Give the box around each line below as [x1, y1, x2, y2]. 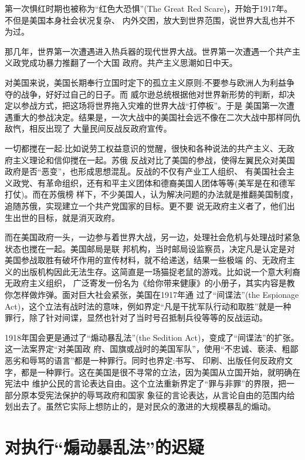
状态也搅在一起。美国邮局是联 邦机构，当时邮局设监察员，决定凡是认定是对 [5, 242, 295, 254]
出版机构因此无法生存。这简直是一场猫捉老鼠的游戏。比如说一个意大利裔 [21, 265, 300, 277]
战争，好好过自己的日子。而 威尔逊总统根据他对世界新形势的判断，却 [21, 88, 287, 100]
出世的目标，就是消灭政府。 [12, 211, 120, 223]
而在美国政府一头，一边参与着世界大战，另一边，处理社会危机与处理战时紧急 [5, 231, 300, 243]
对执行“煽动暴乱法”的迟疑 [5, 435, 204, 459]
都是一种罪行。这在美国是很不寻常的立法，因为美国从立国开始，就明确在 [21, 365, 300, 378]
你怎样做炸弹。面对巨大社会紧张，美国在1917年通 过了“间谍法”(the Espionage [5, 288, 299, 301]
